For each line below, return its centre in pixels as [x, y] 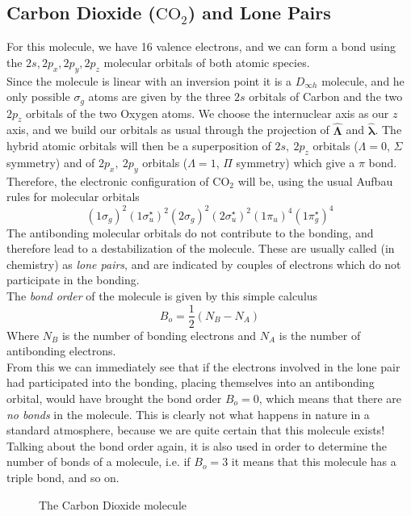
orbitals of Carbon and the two [326, 96]
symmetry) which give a [296, 163]
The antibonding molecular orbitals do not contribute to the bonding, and [190, 232]
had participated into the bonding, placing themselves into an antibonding [191, 382]
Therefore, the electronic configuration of [108, 180]
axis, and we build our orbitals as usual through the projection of [168, 130]
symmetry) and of [51, 163]
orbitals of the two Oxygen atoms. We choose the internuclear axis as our [208, 113]
